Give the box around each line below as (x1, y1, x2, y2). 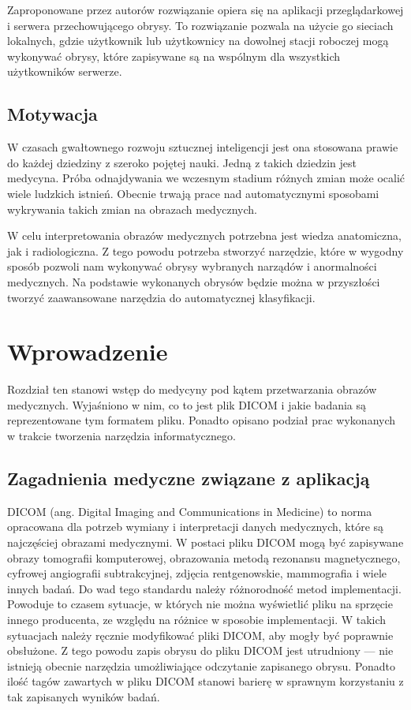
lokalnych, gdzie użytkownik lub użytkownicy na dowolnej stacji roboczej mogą (7, 32, 389, 49)
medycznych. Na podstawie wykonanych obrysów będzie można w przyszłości (7, 273, 380, 290)
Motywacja (7, 102, 98, 126)
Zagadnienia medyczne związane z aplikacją (7, 466, 370, 490)
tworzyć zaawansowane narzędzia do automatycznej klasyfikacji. (7, 289, 316, 305)
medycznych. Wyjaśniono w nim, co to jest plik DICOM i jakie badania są (7, 396, 367, 413)
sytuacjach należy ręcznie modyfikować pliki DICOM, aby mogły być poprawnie (7, 626, 394, 643)
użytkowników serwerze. (7, 63, 122, 80)
